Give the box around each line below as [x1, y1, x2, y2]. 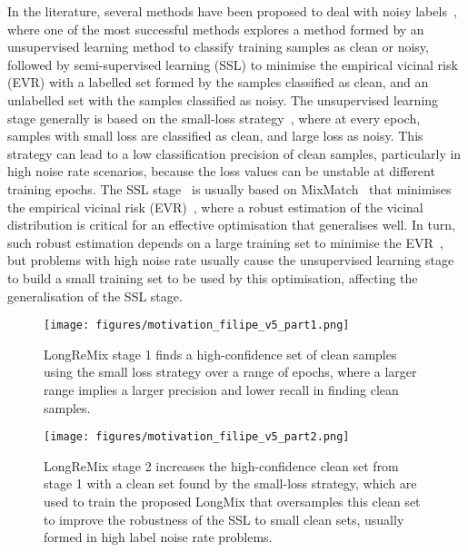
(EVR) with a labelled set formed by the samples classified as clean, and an [7, 73, 429, 92]
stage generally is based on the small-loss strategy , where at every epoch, [7, 108, 421, 127]
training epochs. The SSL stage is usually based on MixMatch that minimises [7, 179, 452, 198]
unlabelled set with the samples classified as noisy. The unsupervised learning [7, 90, 439, 109]
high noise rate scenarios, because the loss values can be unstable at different [7, 162, 435, 181]
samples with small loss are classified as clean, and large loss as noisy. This [7, 126, 423, 145]
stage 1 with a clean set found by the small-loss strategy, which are [44, 474, 417, 493]
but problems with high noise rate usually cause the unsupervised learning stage [7, 251, 454, 270]
